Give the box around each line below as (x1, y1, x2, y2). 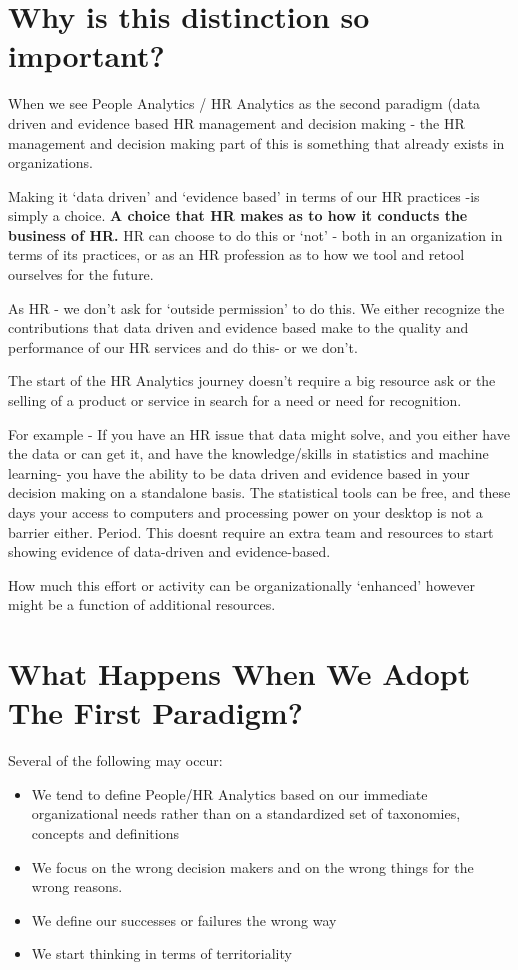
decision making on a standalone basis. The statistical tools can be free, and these (8, 482, 511, 503)
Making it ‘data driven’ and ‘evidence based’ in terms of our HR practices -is (8, 185, 480, 206)
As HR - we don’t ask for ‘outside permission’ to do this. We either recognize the (8, 297, 505, 318)
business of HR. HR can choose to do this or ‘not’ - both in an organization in (8, 224, 503, 245)
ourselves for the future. (8, 264, 154, 285)
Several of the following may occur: (8, 750, 223, 771)
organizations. (8, 152, 93, 173)
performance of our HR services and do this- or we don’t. (8, 336, 358, 357)
